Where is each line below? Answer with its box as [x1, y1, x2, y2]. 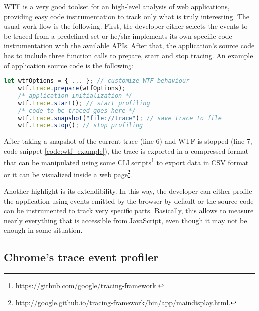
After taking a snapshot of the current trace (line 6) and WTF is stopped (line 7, [4, 136, 252, 146]
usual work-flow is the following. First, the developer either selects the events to [4, 21, 248, 31]
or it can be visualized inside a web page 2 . [4, 167, 132, 179]
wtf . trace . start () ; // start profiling [18, 99, 150, 107]
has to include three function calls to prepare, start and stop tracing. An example [4, 50, 253, 60]
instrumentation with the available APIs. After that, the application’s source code [4, 40, 255, 51]
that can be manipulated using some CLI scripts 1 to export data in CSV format [4, 156, 249, 168]
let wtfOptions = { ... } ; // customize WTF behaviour [4, 77, 190, 85]
